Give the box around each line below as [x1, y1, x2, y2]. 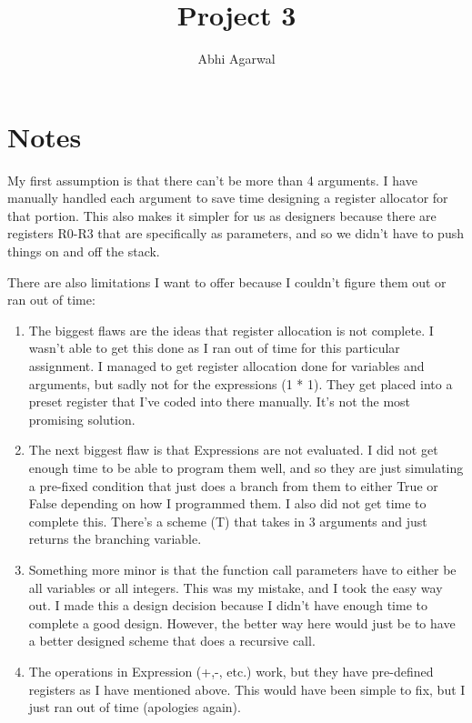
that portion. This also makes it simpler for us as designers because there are [7, 206, 437, 225]
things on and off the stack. [7, 242, 160, 261]
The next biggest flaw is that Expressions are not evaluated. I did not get [28, 440, 438, 459]
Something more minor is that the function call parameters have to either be [28, 559, 457, 578]
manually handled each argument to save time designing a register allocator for [7, 188, 448, 207]
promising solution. [28, 409, 136, 428]
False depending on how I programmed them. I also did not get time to [28, 494, 427, 513]
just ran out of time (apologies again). [28, 698, 241, 717]
